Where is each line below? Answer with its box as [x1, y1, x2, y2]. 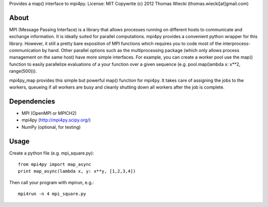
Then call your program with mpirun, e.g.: [9, 179, 94, 185]
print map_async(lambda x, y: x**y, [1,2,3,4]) [18, 168, 136, 174]
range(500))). [9, 68, 37, 74]
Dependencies [9, 97, 56, 105]
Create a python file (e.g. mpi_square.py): [9, 150, 94, 156]
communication [9, 48, 41, 53]
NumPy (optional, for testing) [21, 124, 81, 130]
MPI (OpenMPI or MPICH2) [21, 110, 77, 116]
